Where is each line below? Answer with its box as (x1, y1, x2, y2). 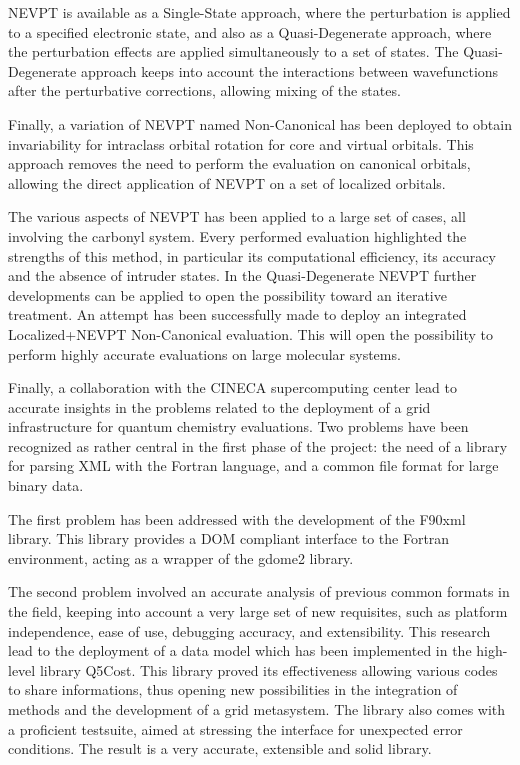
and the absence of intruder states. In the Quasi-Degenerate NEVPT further (8, 265, 477, 286)
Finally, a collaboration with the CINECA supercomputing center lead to (8, 377, 458, 398)
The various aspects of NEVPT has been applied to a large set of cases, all (8, 206, 466, 227)
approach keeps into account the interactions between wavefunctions (80, 60, 499, 81)
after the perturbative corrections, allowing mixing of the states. (8, 80, 401, 101)
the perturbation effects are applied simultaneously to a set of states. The (8, 41, 459, 62)
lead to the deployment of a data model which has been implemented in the (8, 640, 472, 661)
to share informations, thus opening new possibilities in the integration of (8, 679, 458, 700)
